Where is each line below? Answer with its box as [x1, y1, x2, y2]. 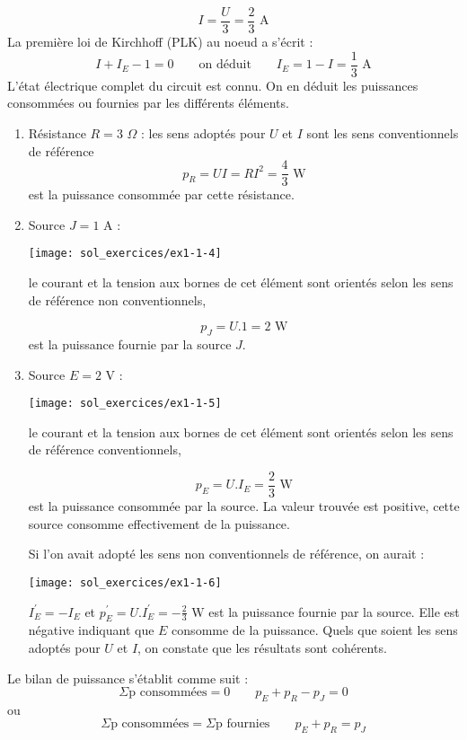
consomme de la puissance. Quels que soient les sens [172, 621, 458, 639]
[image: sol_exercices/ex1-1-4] [28, 247, 222, 260]
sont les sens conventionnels [306, 123, 459, 142]
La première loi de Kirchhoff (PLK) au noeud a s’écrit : [7, 32, 313, 51]
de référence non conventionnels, [28, 290, 207, 309]
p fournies [215, 718, 270, 731]
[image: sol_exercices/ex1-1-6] [28, 576, 222, 589]
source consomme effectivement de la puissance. [28, 514, 290, 533]
